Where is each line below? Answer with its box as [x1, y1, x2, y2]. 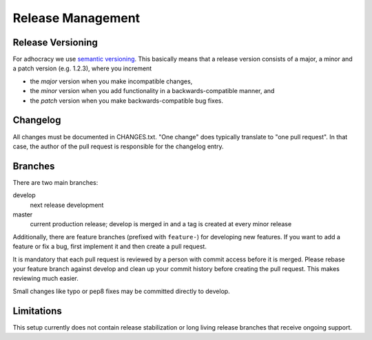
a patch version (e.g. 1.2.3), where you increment [12, 64, 152, 72]
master [12, 210, 33, 219]
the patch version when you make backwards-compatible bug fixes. [30, 97, 224, 105]
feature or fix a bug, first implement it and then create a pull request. [12, 242, 207, 251]
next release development [30, 201, 104, 209]
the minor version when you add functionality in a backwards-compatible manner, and [30, 87, 275, 95]
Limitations [12, 305, 62, 317]
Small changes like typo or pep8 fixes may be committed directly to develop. [12, 287, 230, 295]
